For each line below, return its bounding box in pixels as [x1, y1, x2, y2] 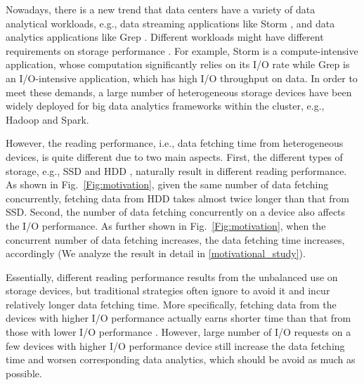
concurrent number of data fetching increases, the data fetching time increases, [6, 232, 345, 247]
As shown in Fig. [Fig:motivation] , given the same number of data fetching [6, 177, 329, 192]
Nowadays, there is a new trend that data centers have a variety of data [6, 2, 316, 16]
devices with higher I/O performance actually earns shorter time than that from [6, 311, 351, 325]
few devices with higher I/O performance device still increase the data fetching [6, 338, 345, 353]
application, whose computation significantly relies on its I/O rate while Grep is [6, 57, 350, 72]
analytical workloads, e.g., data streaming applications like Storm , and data [6, 15, 335, 30]
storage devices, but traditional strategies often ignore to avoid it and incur [6, 283, 330, 298]
